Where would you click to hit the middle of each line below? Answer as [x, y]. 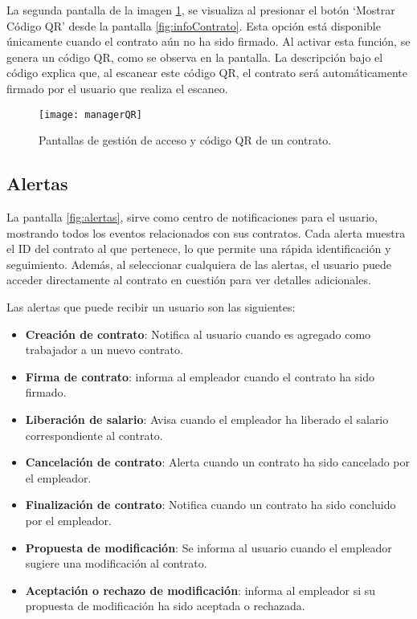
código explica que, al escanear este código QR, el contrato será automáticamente [207, 73]
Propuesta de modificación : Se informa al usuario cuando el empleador [208, 547]
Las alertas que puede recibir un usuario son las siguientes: [151, 306]
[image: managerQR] [90, 114]
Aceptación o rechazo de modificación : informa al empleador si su [200, 590]
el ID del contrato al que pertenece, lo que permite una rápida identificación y [199, 248]
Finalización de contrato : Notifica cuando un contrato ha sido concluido [211, 505]
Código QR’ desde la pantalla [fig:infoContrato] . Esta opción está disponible [194, 25]
